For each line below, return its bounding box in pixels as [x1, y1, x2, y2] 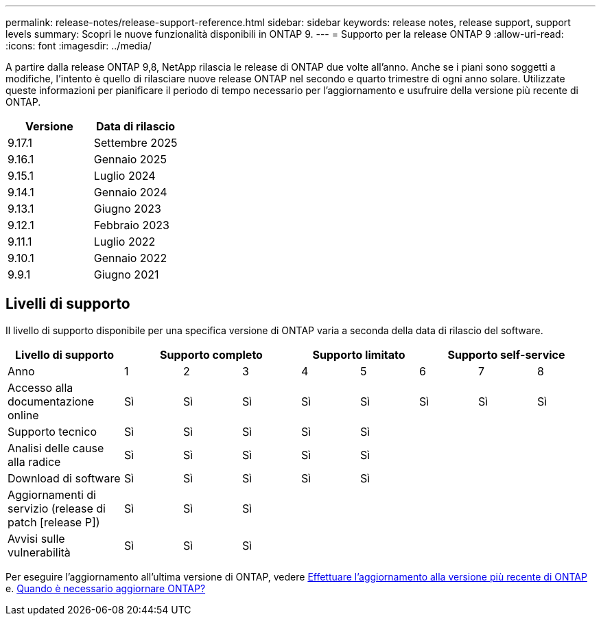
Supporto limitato [312, 347, 405, 362]
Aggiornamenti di [8, 487, 96, 502]
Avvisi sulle [8, 531, 65, 546]
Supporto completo [160, 347, 263, 362]
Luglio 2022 [93, 235, 156, 248]
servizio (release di [8, 501, 106, 515]
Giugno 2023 [93, 202, 161, 215]
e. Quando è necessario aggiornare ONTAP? [5, 582, 206, 594]
